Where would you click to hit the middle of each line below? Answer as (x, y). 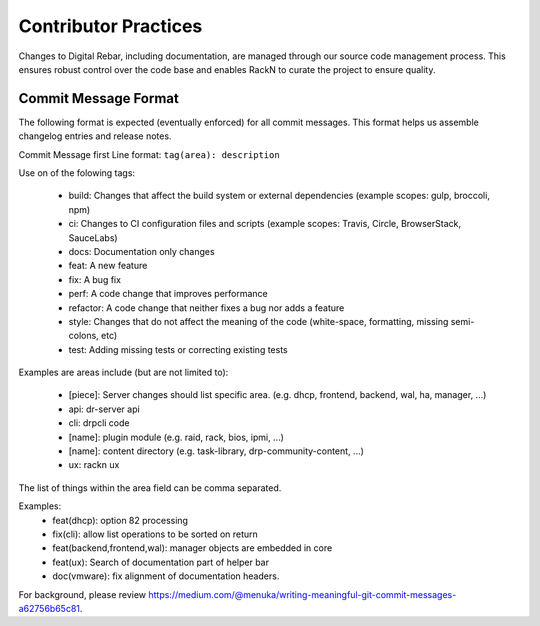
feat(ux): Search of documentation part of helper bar (161, 562)
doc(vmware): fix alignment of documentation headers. (166, 576)
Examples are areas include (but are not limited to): (123, 372)
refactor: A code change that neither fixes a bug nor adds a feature (206, 307)
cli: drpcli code (99, 423)
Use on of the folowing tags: (76, 173)
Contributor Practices (110, 26)
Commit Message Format (98, 98)
